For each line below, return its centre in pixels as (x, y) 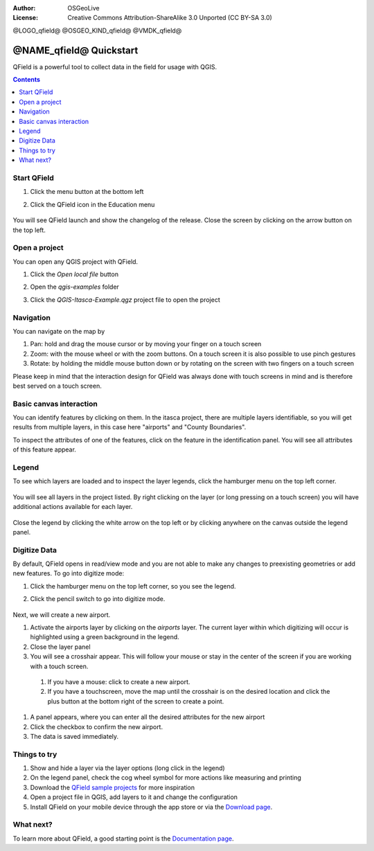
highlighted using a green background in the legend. (105, 637)
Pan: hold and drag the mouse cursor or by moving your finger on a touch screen (146, 344)
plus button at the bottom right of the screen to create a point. (136, 701)
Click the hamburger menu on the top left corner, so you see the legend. (133, 586)
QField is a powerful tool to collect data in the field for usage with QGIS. (115, 66)
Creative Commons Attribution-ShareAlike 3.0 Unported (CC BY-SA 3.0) (170, 18)
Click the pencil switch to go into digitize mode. (98, 599)
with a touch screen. (59, 666)
